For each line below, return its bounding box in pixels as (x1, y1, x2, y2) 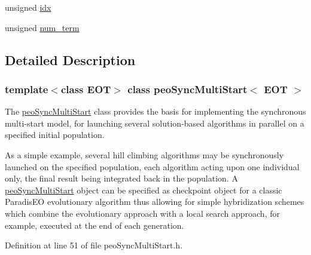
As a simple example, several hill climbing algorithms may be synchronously (5, 148, 284, 161)
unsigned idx (5, 1, 51, 13)
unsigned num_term (5, 21, 80, 33)
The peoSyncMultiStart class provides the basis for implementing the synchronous (5, 105, 306, 118)
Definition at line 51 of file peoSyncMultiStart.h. (5, 239, 183, 251)
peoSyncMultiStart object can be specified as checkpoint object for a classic (5, 183, 282, 196)
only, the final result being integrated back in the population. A (5, 172, 238, 185)
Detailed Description (5, 50, 136, 69)
